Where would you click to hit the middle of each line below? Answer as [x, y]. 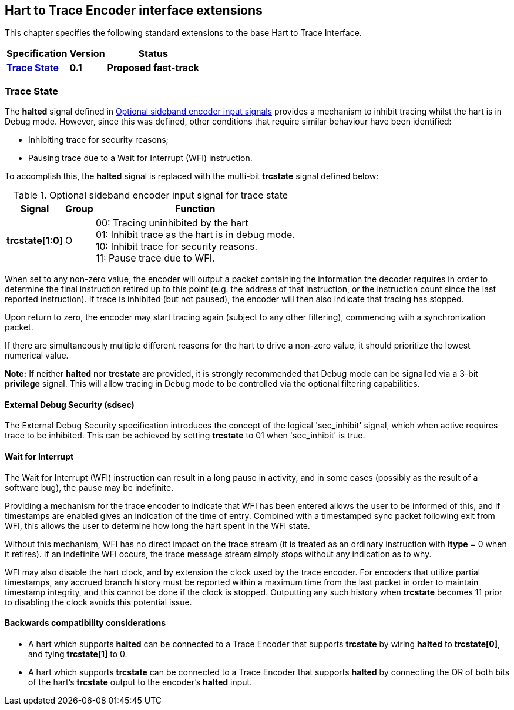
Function [195, 209]
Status [153, 54]
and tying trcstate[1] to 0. [78, 654]
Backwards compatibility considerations [85, 623]
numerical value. [37, 356]
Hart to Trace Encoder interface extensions [134, 10]
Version [87, 54]
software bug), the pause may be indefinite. [89, 487]
